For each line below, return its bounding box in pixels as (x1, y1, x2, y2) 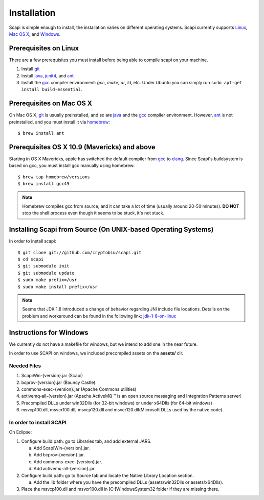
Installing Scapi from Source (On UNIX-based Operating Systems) (9, 225, 214, 234)
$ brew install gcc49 (18, 181, 69, 187)
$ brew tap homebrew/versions (18, 174, 90, 180)
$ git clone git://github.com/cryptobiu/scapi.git (18, 250, 142, 255)
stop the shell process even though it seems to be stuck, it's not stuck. (22, 210, 165, 216)
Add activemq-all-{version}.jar (33, 466, 95, 472)
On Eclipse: (9, 429, 32, 435)
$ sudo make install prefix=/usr (18, 284, 98, 289)
